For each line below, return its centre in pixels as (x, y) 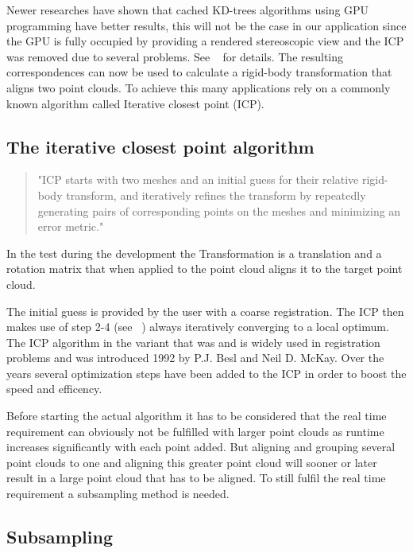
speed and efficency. (54, 389)
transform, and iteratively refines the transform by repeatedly (216, 195)
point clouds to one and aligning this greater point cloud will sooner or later (192, 462)
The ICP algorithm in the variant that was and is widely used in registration (193, 342)
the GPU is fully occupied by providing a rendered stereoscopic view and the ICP (205, 41)
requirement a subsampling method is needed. (118, 494)
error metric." (71, 226)
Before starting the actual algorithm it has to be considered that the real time (197, 416)
